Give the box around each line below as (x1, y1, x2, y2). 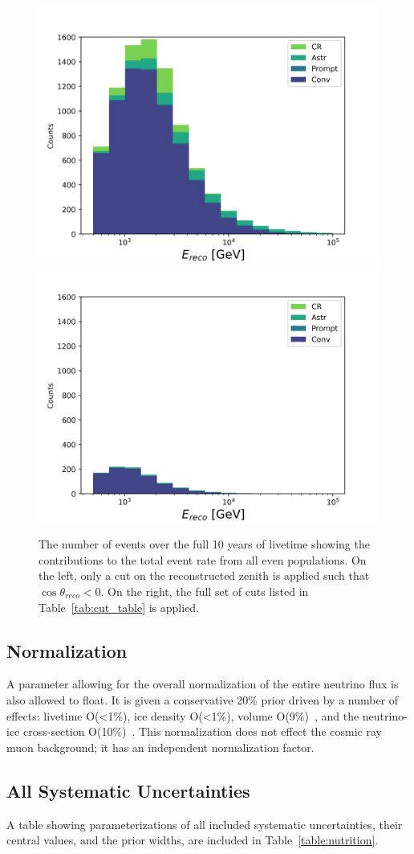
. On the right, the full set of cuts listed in (100, 582, 309, 599)
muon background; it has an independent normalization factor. (6, 738, 315, 755)
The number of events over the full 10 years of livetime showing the (39, 536, 370, 552)
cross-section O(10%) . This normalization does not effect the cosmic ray (22, 723, 382, 740)
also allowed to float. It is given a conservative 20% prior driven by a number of (6, 691, 399, 708)
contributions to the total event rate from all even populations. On (39, 551, 367, 568)
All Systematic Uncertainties (6, 778, 250, 803)
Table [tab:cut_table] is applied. (39, 598, 200, 615)
